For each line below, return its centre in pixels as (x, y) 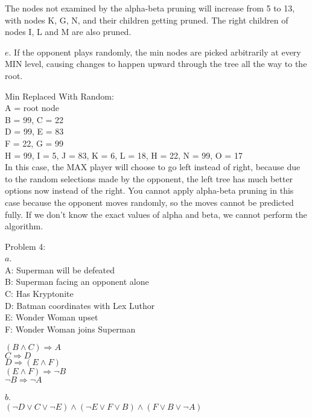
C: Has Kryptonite (39, 294)
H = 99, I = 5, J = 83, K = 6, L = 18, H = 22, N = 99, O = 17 (124, 155)
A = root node (32, 108)
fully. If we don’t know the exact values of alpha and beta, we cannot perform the (156, 214)
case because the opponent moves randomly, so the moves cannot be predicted (149, 202)
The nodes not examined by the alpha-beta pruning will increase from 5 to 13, (150, 8)
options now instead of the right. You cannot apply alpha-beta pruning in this (149, 190)
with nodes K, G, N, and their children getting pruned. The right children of (147, 20)
